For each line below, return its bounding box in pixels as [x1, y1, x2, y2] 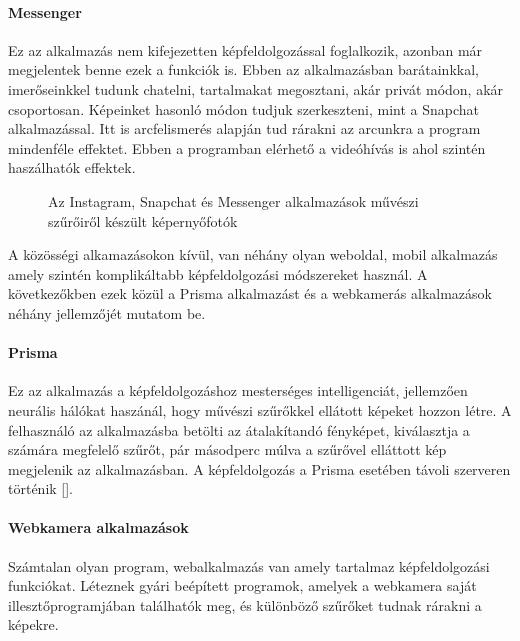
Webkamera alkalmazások [8, 517, 189, 538]
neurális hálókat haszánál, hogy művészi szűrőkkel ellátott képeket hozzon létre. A [8, 399, 512, 420]
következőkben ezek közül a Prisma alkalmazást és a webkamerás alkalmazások [8, 283, 492, 304]
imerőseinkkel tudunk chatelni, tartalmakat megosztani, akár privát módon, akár [8, 78, 504, 99]
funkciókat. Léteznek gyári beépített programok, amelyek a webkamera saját [8, 575, 477, 596]
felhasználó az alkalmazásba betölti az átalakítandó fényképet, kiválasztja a [8, 419, 470, 440]
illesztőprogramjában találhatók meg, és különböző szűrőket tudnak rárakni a [8, 594, 482, 615]
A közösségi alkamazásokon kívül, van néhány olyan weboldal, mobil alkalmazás [8, 244, 498, 265]
